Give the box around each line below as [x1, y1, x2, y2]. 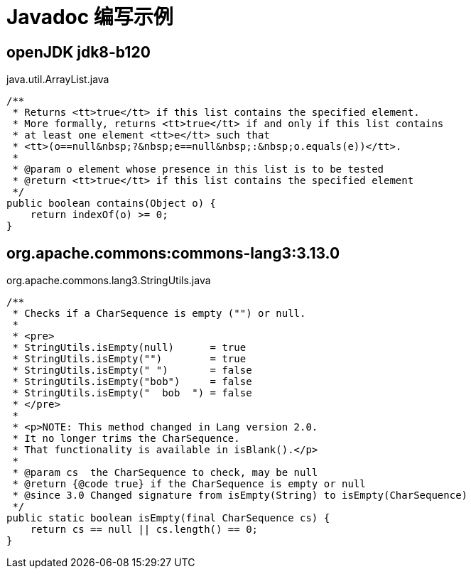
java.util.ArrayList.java [6, 73, 109, 86]
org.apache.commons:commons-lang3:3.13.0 [6, 244, 340, 262]
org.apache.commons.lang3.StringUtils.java [6, 274, 211, 287]
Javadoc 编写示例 [6, 5, 173, 29]
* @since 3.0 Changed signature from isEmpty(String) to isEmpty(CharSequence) [12, 489, 468, 502]
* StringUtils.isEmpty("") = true [12, 353, 247, 365]
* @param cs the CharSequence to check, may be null [12, 467, 318, 479]
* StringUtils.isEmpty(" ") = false [12, 364, 252, 377]
